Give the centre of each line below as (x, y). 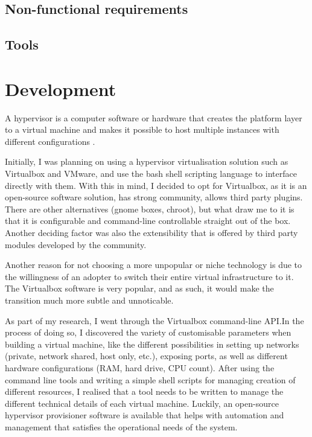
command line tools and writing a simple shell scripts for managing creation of (150, 379)
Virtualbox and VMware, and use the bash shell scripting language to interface (151, 174)
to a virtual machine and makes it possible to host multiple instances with (142, 129)
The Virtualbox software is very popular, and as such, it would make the (139, 288)
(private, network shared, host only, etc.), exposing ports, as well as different (146, 356)
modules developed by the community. (76, 244)
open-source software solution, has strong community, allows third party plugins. (154, 197)
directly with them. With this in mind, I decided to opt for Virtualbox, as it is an (156, 185)
